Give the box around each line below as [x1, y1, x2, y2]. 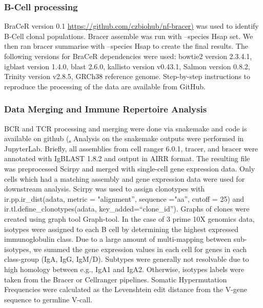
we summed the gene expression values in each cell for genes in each [33, 243, 247, 254]
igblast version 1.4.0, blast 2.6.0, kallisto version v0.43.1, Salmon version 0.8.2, [4, 61, 250, 71]
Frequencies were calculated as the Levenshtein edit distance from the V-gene [4, 284, 248, 295]
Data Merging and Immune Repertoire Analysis [4, 103, 207, 115]
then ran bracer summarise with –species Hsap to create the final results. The [4, 41, 248, 51]
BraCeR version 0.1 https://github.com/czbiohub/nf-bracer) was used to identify [4, 21, 259, 31]
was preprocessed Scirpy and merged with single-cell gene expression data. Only [4, 163, 255, 174]
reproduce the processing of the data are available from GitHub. [4, 81, 206, 91]
